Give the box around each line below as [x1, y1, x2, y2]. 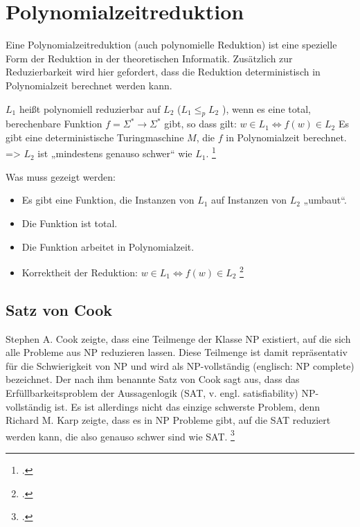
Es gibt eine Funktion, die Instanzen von [21, 193, 195, 207]
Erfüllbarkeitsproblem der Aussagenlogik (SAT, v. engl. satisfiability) [6, 385, 298, 400]
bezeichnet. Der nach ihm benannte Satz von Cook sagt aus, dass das [6, 372, 300, 386]
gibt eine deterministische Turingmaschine [6, 129, 184, 144]
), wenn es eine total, [222, 101, 311, 116]
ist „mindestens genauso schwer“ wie [37, 146, 192, 161]
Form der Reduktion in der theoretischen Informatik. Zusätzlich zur [6, 51, 293, 65]
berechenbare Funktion [6, 116, 102, 131]
